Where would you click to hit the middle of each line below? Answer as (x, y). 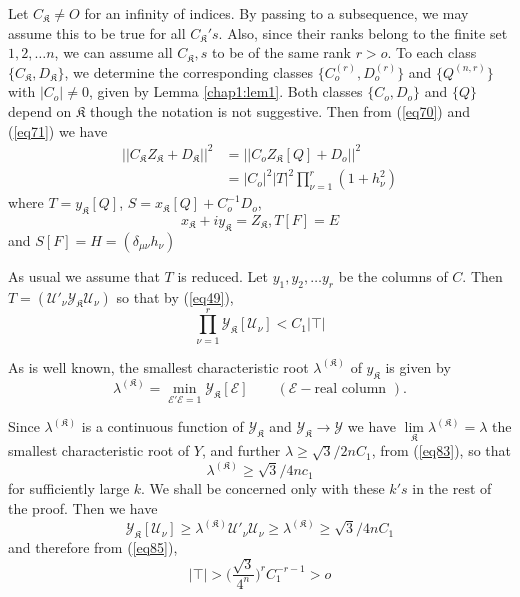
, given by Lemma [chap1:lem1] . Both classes (225, 91)
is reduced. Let (222, 275)
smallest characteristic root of (99, 450)
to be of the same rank (281, 52)
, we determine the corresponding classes (188, 71)
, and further (241, 450)
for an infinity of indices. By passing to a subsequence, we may (276, 13)
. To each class (432, 52)
